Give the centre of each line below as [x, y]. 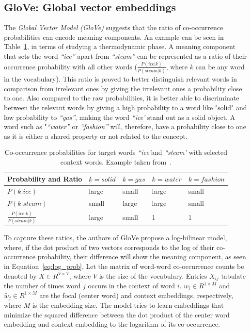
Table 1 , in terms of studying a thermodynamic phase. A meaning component [120, 46]
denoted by [20, 275]
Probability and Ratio [45, 178]
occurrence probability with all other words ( [71, 66]
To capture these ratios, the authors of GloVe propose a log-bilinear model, [116, 238]
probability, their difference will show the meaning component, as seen [142, 257]
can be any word [220, 66]
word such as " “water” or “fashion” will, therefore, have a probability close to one [125, 126]
